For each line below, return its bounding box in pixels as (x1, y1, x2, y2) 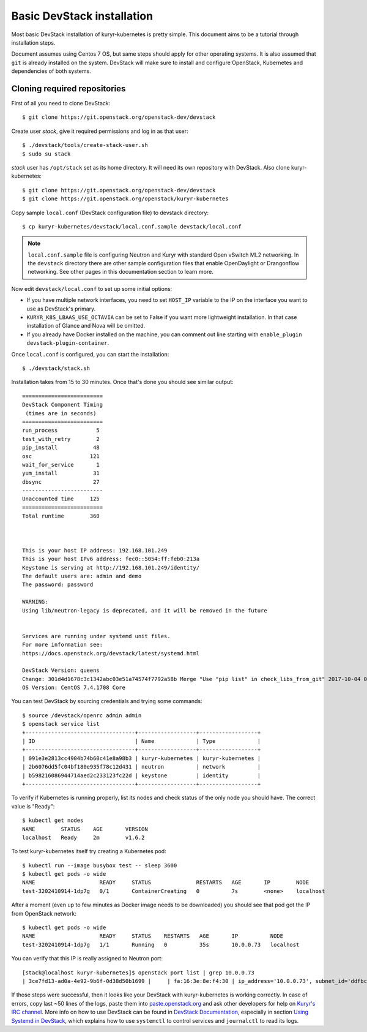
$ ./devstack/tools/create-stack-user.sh (22, 141, 148, 149)
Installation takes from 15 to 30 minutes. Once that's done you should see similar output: (11, 379, 234, 386)
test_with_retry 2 (22, 435, 100, 442)
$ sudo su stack (22, 150, 71, 157)
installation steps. (11, 39, 56, 46)
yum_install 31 (22, 470, 100, 477)
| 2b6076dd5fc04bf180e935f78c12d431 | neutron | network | (22, 763, 261, 770)
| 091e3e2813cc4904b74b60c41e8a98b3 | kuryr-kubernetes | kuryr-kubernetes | (22, 755, 261, 762)
